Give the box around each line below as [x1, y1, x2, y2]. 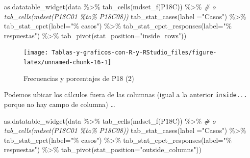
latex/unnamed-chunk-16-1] [24, 59, 111, 66]
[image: [24, 49, 49, 56]
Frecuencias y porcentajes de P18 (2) [24, 73, 134, 83]
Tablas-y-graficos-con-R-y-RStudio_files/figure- [51, 49, 217, 56]
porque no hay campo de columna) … [4, 99, 115, 109]
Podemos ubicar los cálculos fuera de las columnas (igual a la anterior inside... [4, 89, 248, 100]
